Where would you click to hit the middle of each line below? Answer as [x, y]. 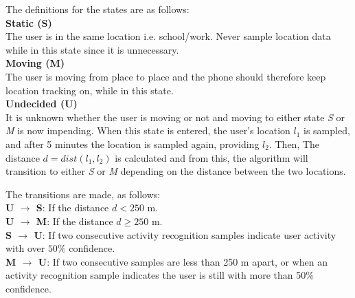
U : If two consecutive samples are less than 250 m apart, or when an [183, 261]
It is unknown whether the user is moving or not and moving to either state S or [175, 117]
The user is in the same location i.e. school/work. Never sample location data [168, 36]
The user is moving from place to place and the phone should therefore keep [166, 76]
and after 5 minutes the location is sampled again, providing [133, 143]
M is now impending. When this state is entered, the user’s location [148, 130]
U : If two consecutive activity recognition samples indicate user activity [185, 234]
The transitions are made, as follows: [83, 194]
